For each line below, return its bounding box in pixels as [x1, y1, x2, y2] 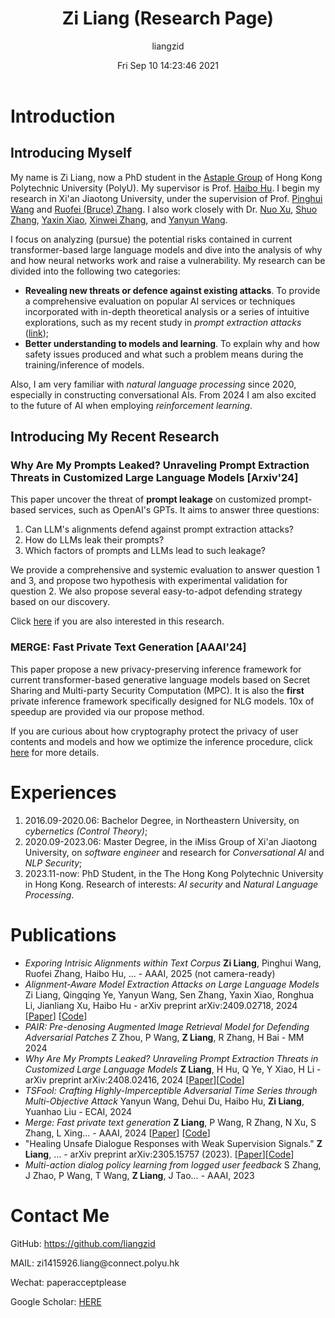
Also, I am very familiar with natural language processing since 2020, [10, 378, 297, 390]
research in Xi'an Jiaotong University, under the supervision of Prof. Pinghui [10, 192, 323, 204]
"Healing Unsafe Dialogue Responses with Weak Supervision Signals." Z [24, 1137, 323, 1149]
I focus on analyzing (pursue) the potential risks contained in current [10, 233, 293, 245]
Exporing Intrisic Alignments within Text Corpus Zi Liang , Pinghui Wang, [24, 957, 322, 969]
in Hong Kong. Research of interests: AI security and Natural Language [24, 878, 319, 890]
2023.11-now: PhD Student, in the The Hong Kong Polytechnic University [24, 867, 324, 879]
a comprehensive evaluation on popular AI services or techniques [24, 295, 296, 307]
